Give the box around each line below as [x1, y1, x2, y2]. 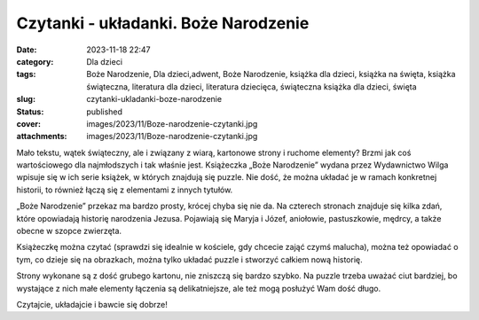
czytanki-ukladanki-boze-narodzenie [86, 94, 222, 105]
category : [16, 56, 54, 66]
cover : [16, 118, 42, 129]
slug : [16, 94, 35, 105]
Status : [16, 106, 44, 117]
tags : [16, 69, 36, 80]
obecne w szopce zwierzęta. [16, 226, 122, 237]
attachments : [16, 131, 67, 142]
